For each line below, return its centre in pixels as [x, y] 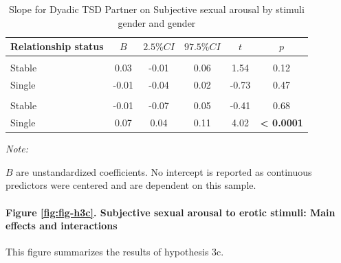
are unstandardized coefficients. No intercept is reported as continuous [164, 171]
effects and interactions [62, 226]
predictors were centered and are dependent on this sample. [131, 185]
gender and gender [157, 22]
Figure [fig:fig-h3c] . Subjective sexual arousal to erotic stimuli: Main [170, 212]
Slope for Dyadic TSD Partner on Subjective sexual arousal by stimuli [156, 9]
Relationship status [57, 46]
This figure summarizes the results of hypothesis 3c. [115, 252]
